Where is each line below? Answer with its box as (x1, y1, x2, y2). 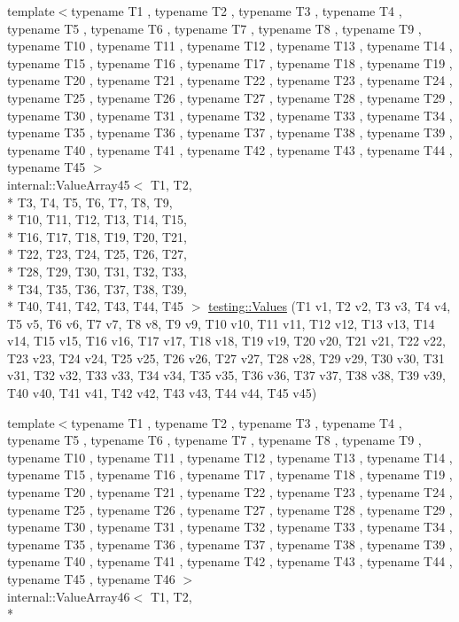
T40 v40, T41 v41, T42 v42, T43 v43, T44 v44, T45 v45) (7, 384, 317, 402)
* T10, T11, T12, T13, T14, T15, (7, 210, 187, 229)
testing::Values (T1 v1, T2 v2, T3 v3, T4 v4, (208, 297, 451, 315)
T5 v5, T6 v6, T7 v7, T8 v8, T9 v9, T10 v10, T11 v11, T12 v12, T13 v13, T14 (7, 314, 435, 332)
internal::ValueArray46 (7, 587, 130, 605)
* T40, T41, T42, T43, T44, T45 (7, 297, 184, 315)
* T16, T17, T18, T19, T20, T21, (7, 227, 187, 245)
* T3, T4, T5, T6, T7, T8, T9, (7, 192, 173, 211)
